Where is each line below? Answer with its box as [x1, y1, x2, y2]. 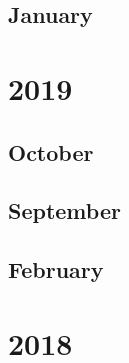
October [8, 136, 94, 167]
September [8, 195, 121, 226]
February [8, 254, 104, 285]
